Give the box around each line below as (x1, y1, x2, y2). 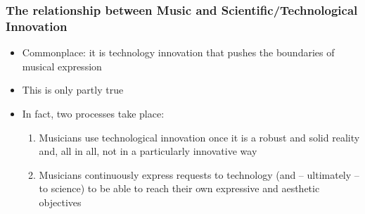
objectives (39, 194, 82, 209)
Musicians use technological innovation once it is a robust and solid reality (39, 130, 360, 144)
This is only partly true (22, 82, 124, 97)
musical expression (22, 58, 102, 73)
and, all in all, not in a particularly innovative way (39, 144, 257, 158)
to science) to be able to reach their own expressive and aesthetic (39, 181, 320, 196)
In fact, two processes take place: (22, 106, 165, 120)
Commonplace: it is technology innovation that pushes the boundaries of (22, 45, 335, 60)
